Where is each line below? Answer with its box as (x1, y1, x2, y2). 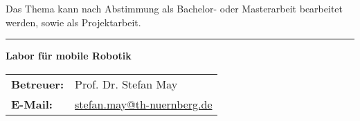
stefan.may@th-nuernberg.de (75, 95, 213, 112)
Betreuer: (11, 75, 64, 92)
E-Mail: (11, 95, 53, 112)
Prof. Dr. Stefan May (75, 75, 178, 92)
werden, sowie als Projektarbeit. (6, 15, 141, 29)
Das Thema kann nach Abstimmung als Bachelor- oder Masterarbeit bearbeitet (6, 1, 343, 15)
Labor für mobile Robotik (6, 48, 132, 63)
